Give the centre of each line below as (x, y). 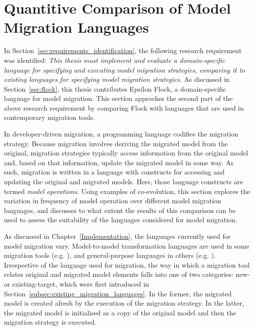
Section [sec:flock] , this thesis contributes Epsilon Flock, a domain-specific (115, 88)
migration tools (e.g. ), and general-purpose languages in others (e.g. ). (110, 255)
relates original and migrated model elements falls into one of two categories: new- (127, 274)
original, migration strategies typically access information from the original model (126, 153)
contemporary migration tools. (50, 117)
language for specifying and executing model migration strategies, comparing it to (125, 69)
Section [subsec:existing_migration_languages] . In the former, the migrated (118, 293)
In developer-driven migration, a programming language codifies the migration (121, 134)
